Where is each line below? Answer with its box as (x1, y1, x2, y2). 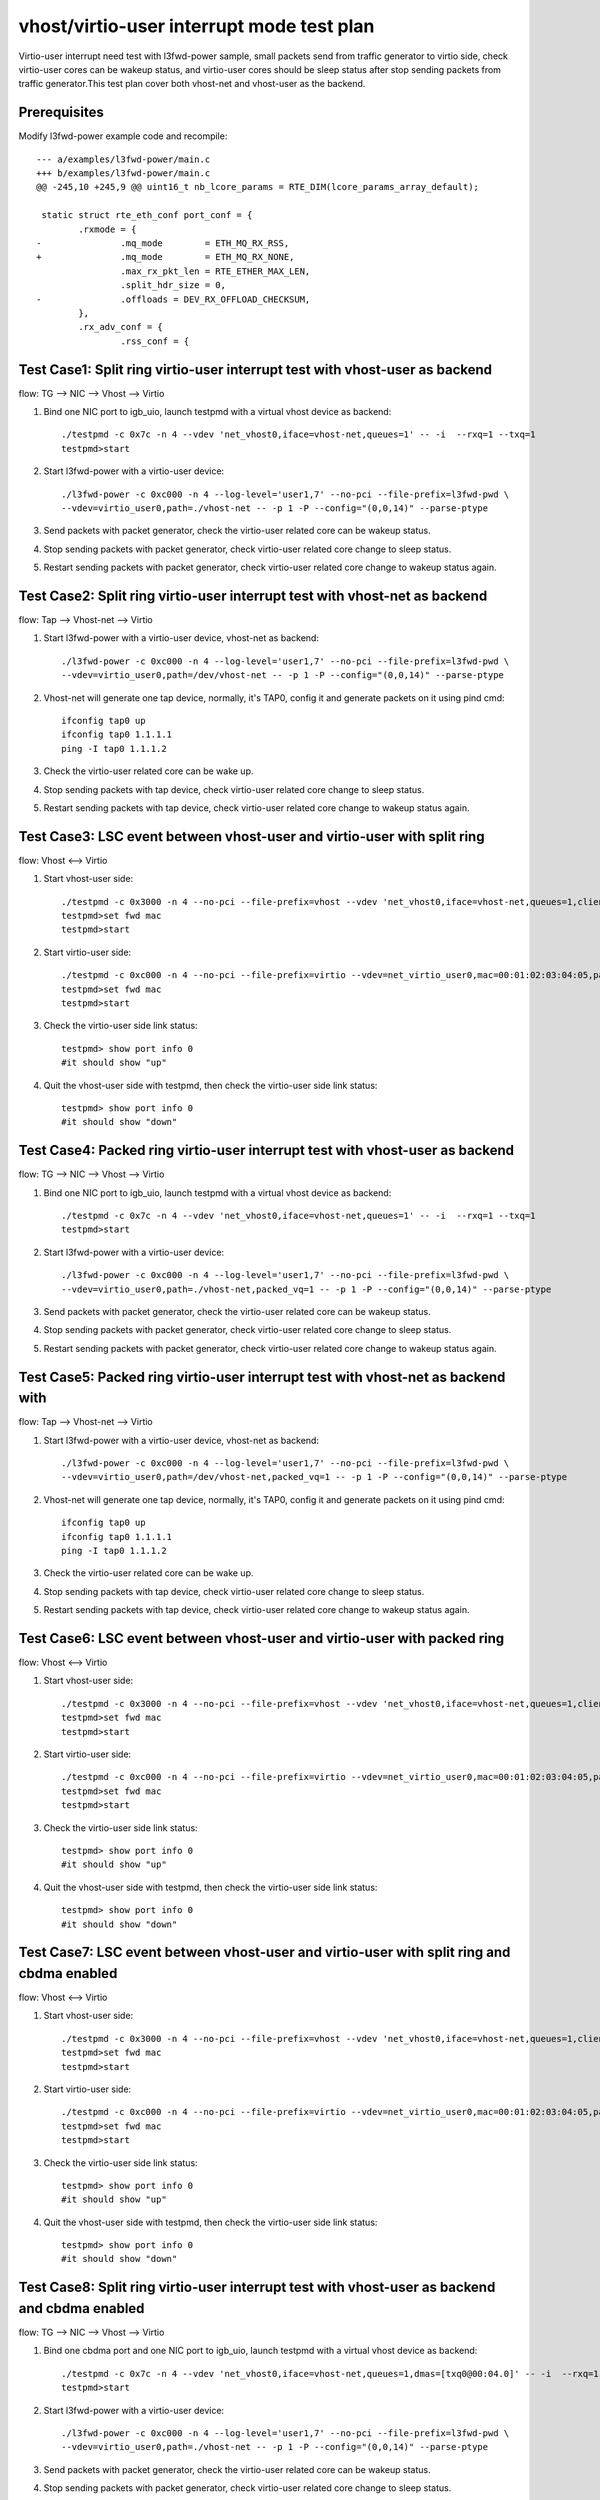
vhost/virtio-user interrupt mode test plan (18, 15, 375, 37)
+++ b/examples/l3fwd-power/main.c (36, 168, 211, 179)
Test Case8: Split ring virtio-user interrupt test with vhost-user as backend (18, 2279, 496, 2296)
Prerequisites (18, 104, 104, 121)
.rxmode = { (78, 223, 137, 235)
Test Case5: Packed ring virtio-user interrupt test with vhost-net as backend (18, 1368, 506, 1385)
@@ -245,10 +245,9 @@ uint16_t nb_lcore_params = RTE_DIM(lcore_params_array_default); (36, 181, 480, 193)
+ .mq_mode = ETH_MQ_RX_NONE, (36, 251, 295, 263)
